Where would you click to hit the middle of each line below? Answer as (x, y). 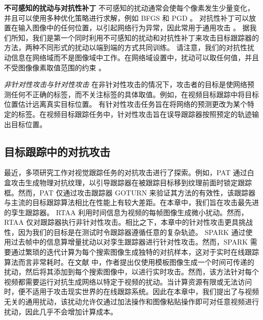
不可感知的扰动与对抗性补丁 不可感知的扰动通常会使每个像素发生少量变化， (129, 8)
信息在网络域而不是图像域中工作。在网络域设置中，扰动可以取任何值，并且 (135, 57)
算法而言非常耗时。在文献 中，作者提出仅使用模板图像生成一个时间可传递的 (129, 262)
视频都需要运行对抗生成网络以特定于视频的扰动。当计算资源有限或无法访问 (128, 281)
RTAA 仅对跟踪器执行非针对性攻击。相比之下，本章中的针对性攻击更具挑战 (128, 222)
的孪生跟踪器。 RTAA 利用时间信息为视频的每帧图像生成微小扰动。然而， (126, 212)
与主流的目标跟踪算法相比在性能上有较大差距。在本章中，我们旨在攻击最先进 (131, 202)
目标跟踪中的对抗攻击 (57, 151)
